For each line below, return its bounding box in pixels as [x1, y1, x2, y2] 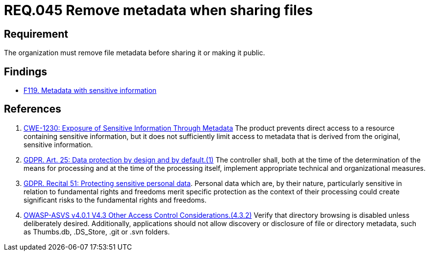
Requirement [4, 27, 69, 40]
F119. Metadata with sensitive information [24, 86, 157, 95]
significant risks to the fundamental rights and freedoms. [24, 195, 207, 204]
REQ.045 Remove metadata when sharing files [4, 2, 313, 19]
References [4, 103, 61, 116]
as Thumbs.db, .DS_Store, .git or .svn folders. [24, 227, 170, 236]
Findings [4, 65, 48, 78]
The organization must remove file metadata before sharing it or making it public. [4, 48, 265, 57]
